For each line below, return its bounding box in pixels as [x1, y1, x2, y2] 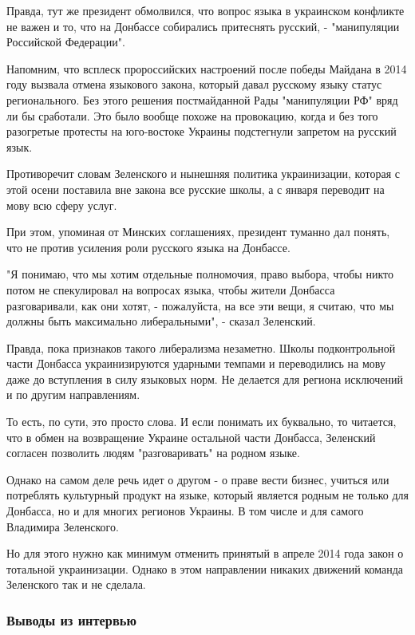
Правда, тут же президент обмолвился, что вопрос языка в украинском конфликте [6, 2, 405, 18]
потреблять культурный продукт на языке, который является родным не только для [6, 487, 409, 503]
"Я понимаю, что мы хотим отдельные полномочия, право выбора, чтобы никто [6, 266, 393, 282]
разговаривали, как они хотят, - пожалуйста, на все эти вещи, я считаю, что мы [6, 297, 394, 314]
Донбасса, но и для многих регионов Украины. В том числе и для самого [6, 503, 364, 519]
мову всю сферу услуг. [6, 196, 117, 213]
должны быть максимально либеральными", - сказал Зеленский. [6, 313, 316, 329]
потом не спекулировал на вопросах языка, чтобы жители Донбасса [6, 281, 335, 298]
